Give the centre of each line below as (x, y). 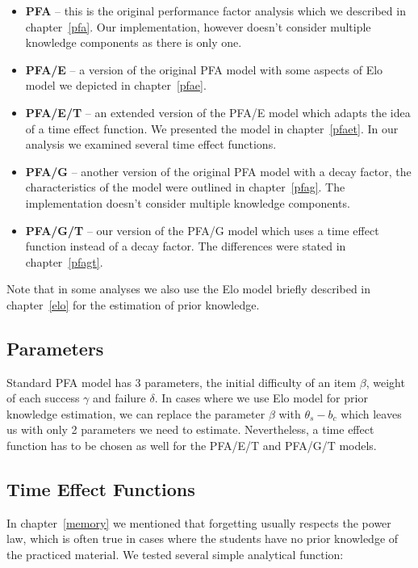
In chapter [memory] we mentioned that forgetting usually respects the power (199, 522)
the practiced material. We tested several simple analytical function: (175, 555)
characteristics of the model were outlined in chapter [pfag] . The (185, 187)
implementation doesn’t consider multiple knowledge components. (188, 202)
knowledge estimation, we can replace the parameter (136, 413)
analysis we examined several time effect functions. (151, 144)
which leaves (371, 413)
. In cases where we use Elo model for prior (261, 398)
